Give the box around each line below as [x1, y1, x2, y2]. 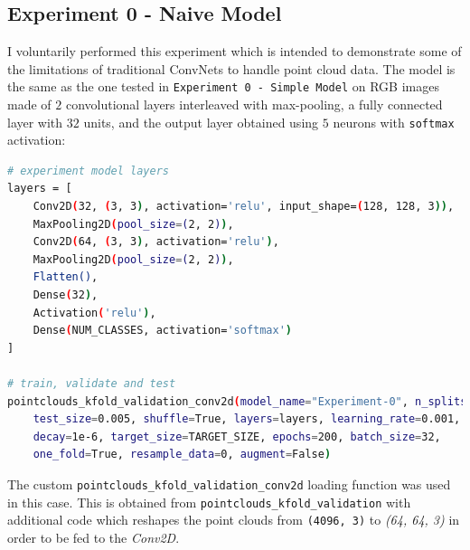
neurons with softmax [333, 112, 455, 131]
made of [7, 95, 52, 114]
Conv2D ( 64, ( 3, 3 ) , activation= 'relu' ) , [33, 235, 279, 249]
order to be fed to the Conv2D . [7, 527, 180, 546]
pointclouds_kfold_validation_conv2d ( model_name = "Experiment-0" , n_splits [7, 394, 467, 408]
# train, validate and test [7, 377, 176, 391]
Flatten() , [33, 270, 99, 284]
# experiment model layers [7, 164, 169, 177]
